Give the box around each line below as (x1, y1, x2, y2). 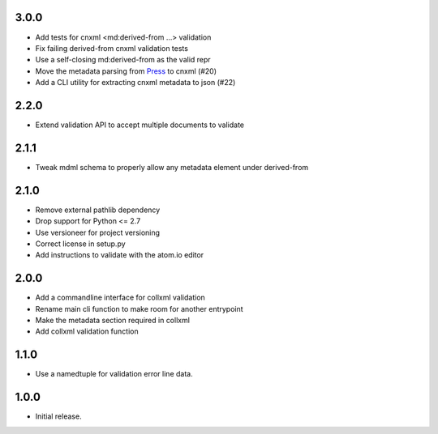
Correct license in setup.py (35, 239, 126, 249)
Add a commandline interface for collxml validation (35, 292, 206, 303)
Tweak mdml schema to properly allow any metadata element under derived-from (35, 162, 309, 172)
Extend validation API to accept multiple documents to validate (35, 120, 245, 130)
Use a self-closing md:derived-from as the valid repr (35, 55, 211, 65)
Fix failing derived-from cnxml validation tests (35, 43, 188, 53)
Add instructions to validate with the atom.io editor (35, 250, 204, 260)
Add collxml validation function (35, 326, 139, 336)
